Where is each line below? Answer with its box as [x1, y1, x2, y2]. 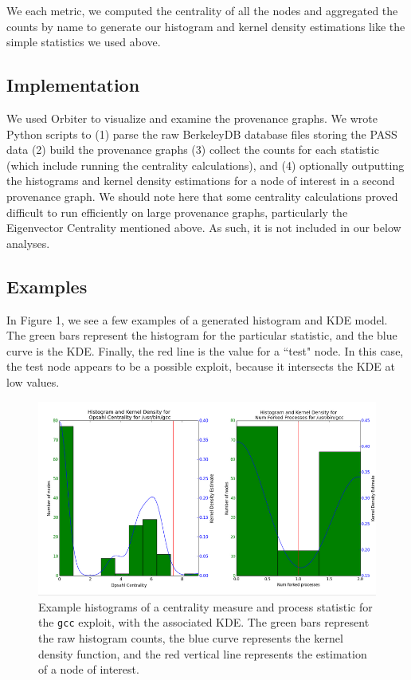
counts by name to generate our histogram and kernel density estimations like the [6, 18, 405, 34]
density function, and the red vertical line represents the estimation [38, 645, 367, 662]
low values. [6, 373, 60, 390]
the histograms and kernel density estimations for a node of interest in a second [6, 172, 395, 189]
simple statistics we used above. [6, 33, 161, 50]
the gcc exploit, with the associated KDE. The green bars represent [38, 614, 370, 631]
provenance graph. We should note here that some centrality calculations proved [6, 187, 398, 204]
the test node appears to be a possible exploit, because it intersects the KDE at [6, 358, 395, 375]
